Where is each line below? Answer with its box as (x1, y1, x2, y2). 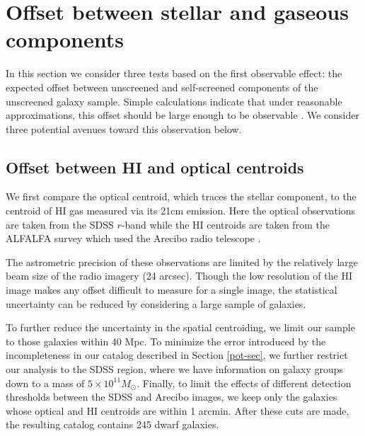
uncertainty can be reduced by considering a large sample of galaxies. (6, 296, 306, 311)
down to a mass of (6, 375, 85, 390)
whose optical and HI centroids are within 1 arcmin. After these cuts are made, (6, 403, 349, 418)
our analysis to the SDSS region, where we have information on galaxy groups (6, 362, 344, 377)
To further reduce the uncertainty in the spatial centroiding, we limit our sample (6, 320, 355, 335)
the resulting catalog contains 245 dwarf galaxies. (6, 417, 219, 432)
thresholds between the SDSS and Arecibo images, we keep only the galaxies (6, 389, 337, 404)
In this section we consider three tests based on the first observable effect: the (6, 66, 342, 81)
